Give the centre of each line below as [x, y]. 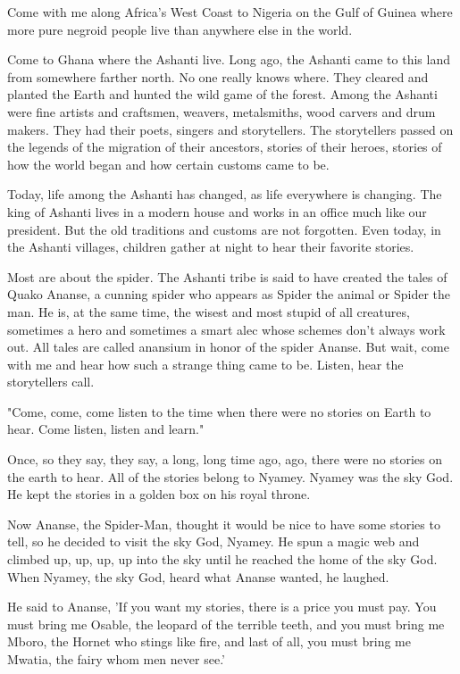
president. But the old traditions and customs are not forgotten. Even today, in [224, 229]
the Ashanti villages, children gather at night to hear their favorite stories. [211, 247]
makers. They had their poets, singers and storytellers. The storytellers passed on [230, 129]
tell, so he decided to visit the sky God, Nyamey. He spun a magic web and [213, 541]
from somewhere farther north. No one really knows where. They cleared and [218, 76]
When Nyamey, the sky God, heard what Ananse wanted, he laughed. [198, 576]
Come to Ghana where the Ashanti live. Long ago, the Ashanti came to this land [229, 59]
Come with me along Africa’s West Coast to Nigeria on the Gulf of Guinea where [230, 12]
